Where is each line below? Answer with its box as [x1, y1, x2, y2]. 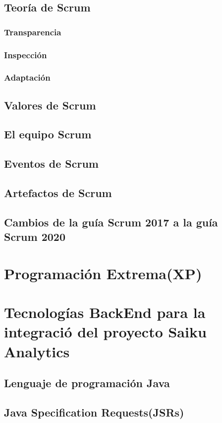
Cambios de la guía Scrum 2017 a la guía [4, 214, 218, 229]
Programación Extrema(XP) [4, 263, 202, 283]
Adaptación [4, 71, 51, 84]
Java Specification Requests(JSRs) [4, 404, 184, 420]
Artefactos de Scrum [4, 185, 112, 201]
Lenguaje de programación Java [4, 375, 170, 391]
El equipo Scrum [4, 126, 92, 142]
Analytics [4, 341, 70, 361]
